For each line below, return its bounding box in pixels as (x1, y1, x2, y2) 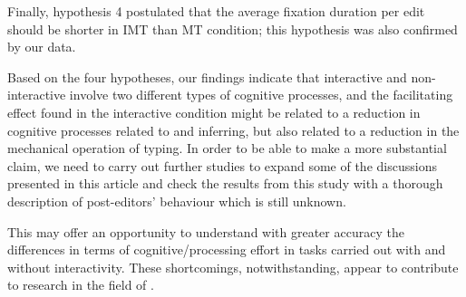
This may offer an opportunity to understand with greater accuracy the (7, 222, 404, 241)
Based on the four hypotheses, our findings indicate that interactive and (7, 67, 407, 86)
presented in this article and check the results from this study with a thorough (7, 174, 443, 193)
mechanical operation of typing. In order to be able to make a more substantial (7, 139, 447, 158)
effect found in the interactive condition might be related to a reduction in (7, 102, 421, 121)
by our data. (7, 37, 76, 56)
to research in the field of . (7, 275, 154, 294)
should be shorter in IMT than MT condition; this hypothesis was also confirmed (7, 19, 458, 38)
